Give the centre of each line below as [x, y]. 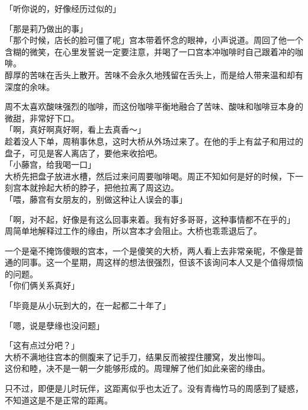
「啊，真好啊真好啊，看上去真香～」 [75, 129]
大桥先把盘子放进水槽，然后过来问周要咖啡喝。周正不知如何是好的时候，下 [150, 176]
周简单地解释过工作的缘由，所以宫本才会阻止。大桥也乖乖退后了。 [133, 231]
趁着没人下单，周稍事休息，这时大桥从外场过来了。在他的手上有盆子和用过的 [154, 141]
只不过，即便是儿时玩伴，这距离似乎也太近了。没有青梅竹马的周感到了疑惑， [154, 388]
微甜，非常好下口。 [42, 118]
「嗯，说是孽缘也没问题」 [54, 325]
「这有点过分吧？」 [42, 345]
